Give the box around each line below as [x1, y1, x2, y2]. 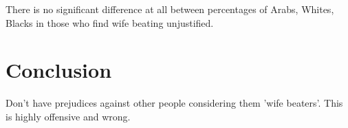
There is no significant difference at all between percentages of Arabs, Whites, [6, 2, 334, 16]
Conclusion [6, 56, 112, 84]
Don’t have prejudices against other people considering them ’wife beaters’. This [6, 96, 343, 110]
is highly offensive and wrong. [6, 109, 131, 123]
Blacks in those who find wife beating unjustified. [6, 15, 214, 30]
